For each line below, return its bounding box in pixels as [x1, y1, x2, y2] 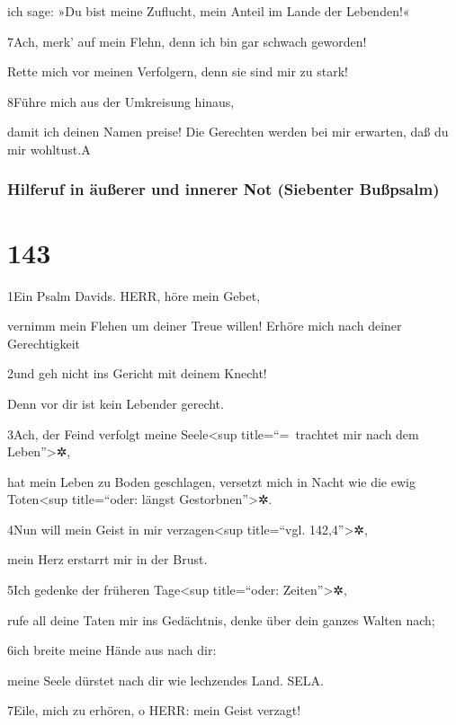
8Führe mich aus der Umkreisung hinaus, [7, 92, 235, 111]
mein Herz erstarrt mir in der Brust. [7, 550, 208, 569]
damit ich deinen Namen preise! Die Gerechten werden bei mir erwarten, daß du [7, 122, 449, 141]
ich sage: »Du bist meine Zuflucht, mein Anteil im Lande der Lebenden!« [7, 2, 410, 20]
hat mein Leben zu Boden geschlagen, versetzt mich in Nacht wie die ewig [7, 472, 416, 491]
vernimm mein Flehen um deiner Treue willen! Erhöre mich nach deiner [7, 316, 402, 335]
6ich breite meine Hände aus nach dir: [7, 641, 217, 659]
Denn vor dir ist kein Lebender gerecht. [7, 393, 224, 412]
